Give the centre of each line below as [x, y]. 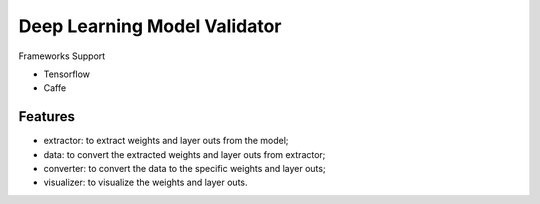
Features [46, 116]
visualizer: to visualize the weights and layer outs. [146, 182]
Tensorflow [66, 74]
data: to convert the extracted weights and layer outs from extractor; [184, 154]
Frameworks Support [62, 56]
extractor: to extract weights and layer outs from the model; [166, 141]
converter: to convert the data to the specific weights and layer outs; [184, 169]
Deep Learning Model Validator [150, 26]
